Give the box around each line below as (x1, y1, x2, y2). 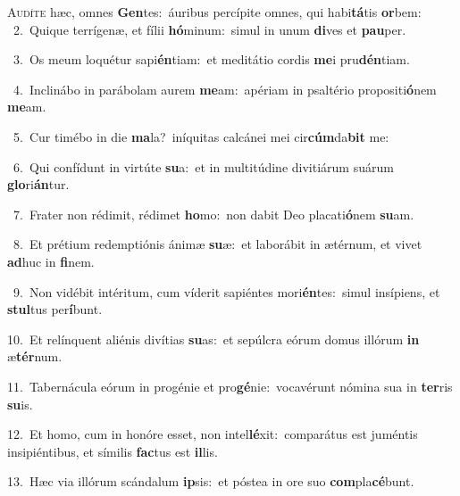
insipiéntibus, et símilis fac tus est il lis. (7, 442, 218, 460)
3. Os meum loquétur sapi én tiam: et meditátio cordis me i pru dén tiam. (13, 50, 410, 69)
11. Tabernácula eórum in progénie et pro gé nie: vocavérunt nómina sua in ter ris (7, 376, 453, 395)
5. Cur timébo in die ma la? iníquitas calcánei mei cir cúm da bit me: (13, 127, 389, 145)
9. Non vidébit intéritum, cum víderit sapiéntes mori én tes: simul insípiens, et (13, 282, 440, 301)
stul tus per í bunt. (7, 300, 103, 318)
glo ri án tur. (7, 175, 70, 194)
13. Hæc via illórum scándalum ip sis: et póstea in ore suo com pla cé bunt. (7, 472, 414, 491)
